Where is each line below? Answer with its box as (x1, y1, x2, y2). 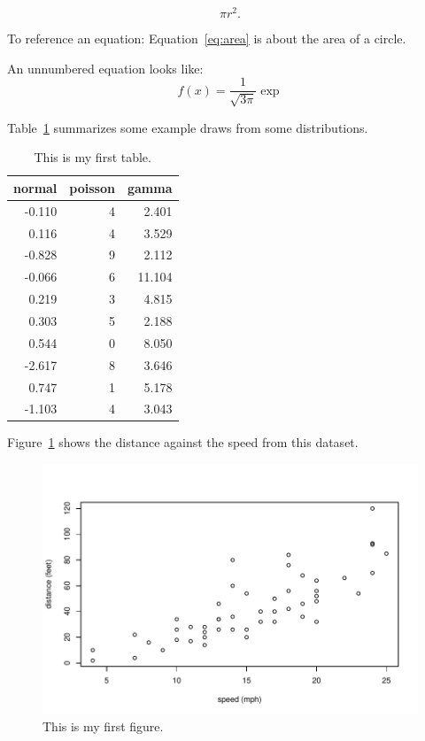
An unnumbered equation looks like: (7, 58, 204, 77)
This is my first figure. (42, 717, 164, 736)
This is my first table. (34, 148, 151, 166)
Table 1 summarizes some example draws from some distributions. (7, 118, 368, 136)
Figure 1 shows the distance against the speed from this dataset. (7, 433, 359, 452)
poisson (69, 178, 115, 197)
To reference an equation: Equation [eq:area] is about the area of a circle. (7, 29, 406, 48)
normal (13, 178, 58, 197)
